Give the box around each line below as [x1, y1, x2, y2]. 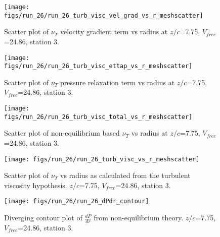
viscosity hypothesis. [4, 180, 67, 190]
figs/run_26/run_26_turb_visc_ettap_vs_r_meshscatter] [4, 63, 193, 70]
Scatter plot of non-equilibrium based [4, 128, 120, 138]
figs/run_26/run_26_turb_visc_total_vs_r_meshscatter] [4, 113, 193, 121]
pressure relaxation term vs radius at [60, 77, 175, 87]
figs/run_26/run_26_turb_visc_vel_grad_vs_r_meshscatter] [4, 12, 203, 19]
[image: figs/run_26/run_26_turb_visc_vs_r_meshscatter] [4, 155, 200, 163]
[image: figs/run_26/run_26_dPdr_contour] [4, 198, 149, 205]
